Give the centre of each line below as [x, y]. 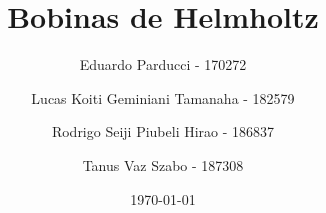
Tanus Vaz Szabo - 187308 [163, 164]
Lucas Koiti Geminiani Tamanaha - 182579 [163, 97]
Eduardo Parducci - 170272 [163, 64]
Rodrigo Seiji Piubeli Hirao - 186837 [163, 131]
